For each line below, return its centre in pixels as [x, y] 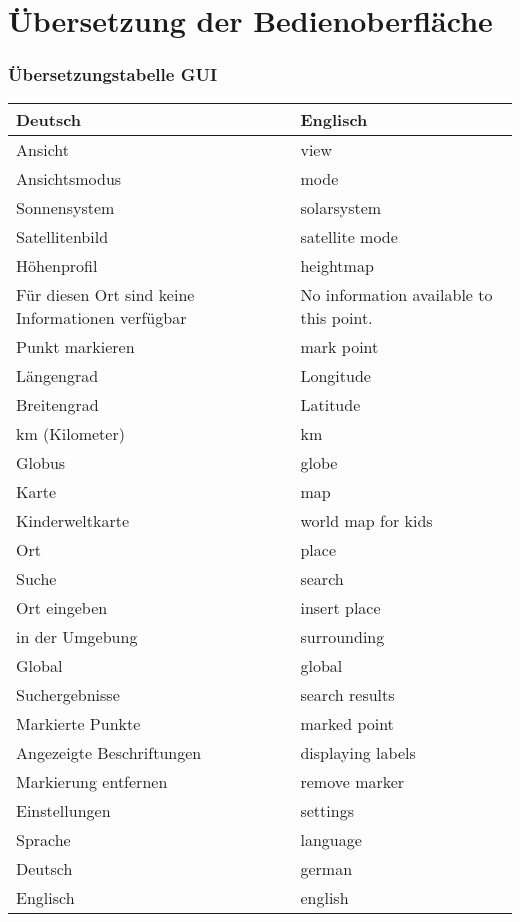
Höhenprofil [57, 265]
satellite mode [349, 236]
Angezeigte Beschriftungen [109, 752]
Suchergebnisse [68, 694]
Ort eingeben [62, 607]
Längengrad [57, 375]
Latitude [330, 404]
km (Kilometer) [70, 433]
